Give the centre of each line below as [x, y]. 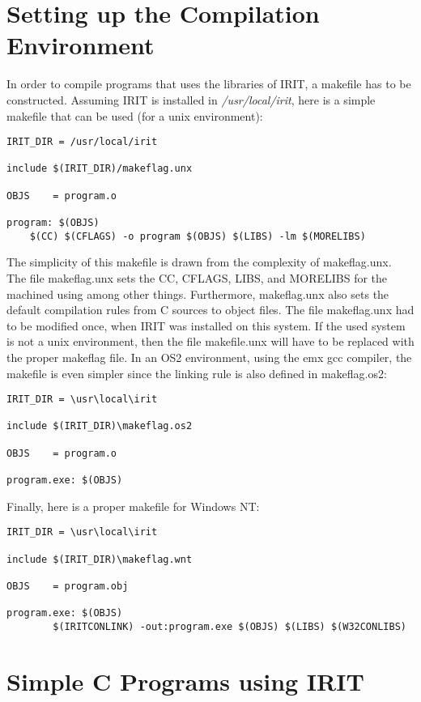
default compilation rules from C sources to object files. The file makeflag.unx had [210, 310]
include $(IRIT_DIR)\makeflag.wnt [100, 559]
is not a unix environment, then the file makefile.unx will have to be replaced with [210, 341]
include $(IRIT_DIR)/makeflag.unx [100, 169]
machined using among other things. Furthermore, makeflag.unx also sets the [198, 294]
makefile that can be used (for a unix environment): [135, 115]
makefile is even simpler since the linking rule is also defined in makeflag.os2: [197, 373]
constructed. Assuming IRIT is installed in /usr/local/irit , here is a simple [191, 99]
